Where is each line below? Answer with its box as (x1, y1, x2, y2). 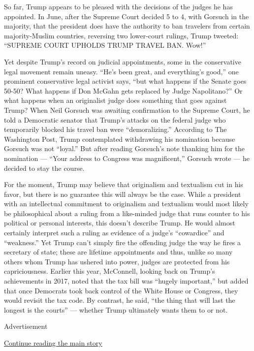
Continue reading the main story (4, 338, 102, 348)
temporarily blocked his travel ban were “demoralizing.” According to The (4, 124, 227, 134)
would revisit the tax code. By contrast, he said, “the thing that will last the (4, 295, 235, 305)
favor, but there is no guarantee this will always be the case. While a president (4, 189, 241, 199)
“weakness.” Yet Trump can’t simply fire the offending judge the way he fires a (4, 237, 241, 247)
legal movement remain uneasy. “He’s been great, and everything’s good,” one (4, 66, 239, 76)
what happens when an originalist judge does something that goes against (4, 95, 227, 105)
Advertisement (4, 321, 48, 331)
